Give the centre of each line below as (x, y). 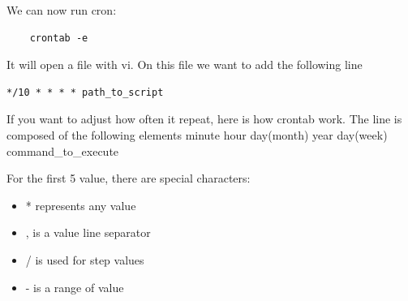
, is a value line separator (88, 232)
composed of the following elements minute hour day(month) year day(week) (197, 134)
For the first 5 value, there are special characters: (129, 178)
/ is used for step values (85, 259)
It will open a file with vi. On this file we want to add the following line (185, 64)
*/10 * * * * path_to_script (85, 92)
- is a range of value (75, 287)
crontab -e (59, 38)
